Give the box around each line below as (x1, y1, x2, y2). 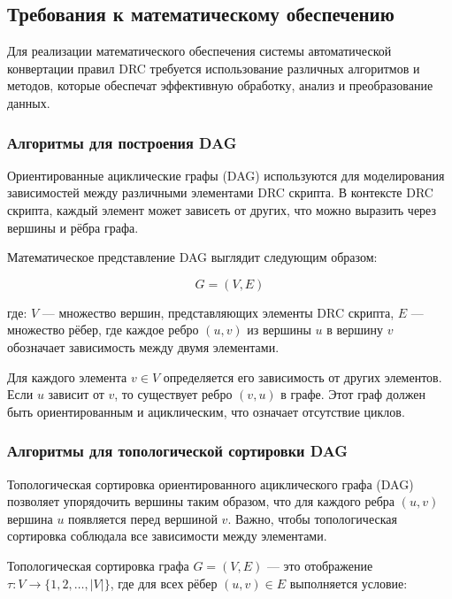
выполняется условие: (289, 573, 408, 592)
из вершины (247, 320, 311, 339)
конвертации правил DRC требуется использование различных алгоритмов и (7, 58, 420, 77)
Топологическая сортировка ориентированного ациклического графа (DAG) (7, 474, 414, 493)
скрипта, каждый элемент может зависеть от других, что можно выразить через (7, 200, 437, 219)
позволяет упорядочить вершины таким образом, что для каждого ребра (7, 492, 395, 511)
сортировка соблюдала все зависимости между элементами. (7, 526, 327, 545)
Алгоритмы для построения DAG (7, 131, 237, 153)
